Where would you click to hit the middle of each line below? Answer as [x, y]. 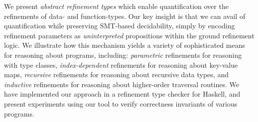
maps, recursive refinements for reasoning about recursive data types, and [116, 74]
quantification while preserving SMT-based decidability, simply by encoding [120, 26]
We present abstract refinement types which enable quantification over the [116, 6]
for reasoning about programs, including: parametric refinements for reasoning [123, 55]
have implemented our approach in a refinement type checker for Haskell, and [122, 94]
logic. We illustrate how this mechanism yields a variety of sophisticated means [125, 45]
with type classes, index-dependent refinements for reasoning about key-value [121, 64]
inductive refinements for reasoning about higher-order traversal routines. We [122, 84]
